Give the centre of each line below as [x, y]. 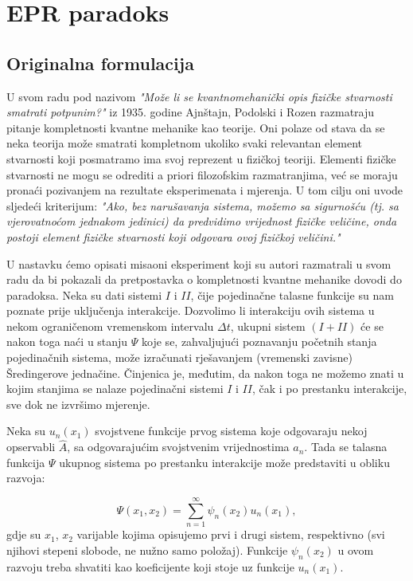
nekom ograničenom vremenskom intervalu [110, 326]
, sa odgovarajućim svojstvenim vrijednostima [178, 447]
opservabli [31, 447]
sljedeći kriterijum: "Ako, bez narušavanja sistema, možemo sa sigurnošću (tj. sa [203, 205]
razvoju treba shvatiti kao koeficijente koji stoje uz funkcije [150, 566]
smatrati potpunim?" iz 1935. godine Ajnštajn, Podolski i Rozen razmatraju [191, 112]
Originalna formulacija [100, 63]
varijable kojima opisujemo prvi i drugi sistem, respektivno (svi [231, 534]
